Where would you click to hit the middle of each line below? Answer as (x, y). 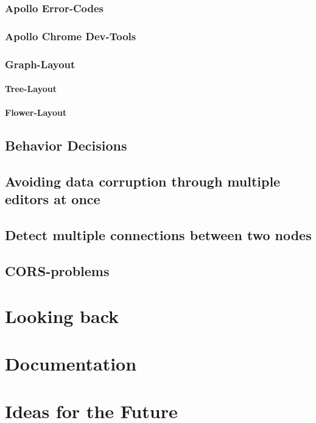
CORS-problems (57, 271)
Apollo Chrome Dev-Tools (71, 36)
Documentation (71, 363)
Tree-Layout (31, 89)
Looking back (62, 315)
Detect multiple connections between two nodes (158, 235)
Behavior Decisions (66, 145)
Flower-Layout (36, 112)
